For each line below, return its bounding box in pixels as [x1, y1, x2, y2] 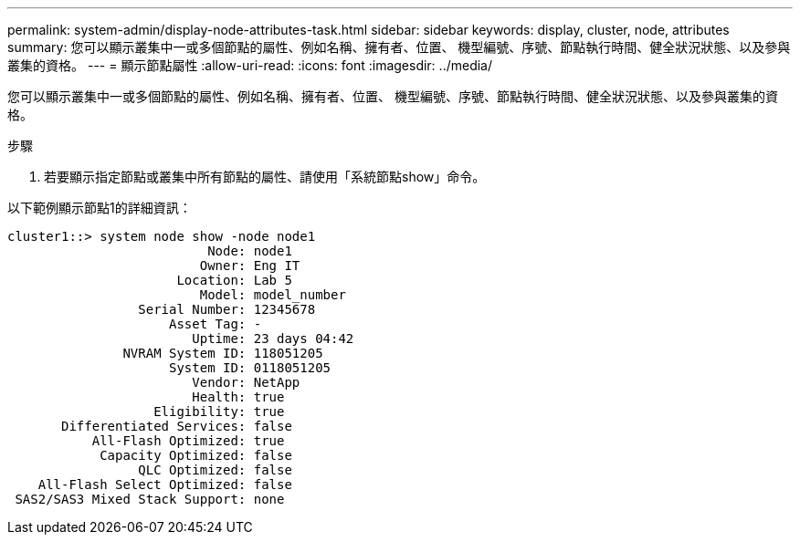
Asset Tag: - [169, 317, 262, 331]
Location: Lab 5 [176, 273, 292, 287]
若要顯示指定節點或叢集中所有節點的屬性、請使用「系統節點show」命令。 [44, 169, 486, 184]
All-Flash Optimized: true [91, 433, 285, 448]
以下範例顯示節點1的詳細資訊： [7, 200, 192, 215]
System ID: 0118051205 [169, 360, 332, 375]
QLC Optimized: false [138, 463, 292, 477]
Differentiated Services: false [61, 419, 292, 433]
